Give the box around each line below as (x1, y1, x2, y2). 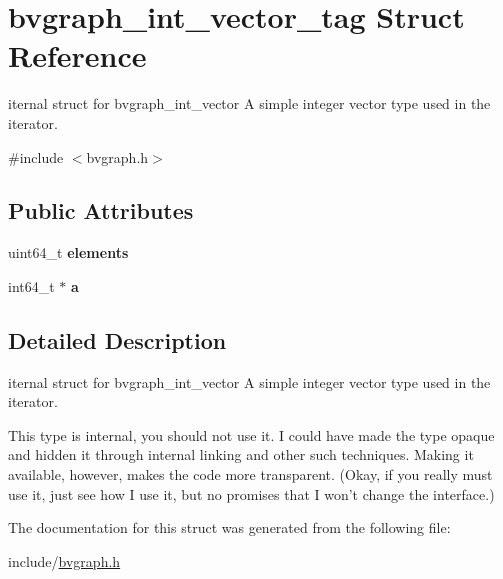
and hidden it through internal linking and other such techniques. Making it (8, 444, 474, 465)
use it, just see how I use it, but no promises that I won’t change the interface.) (8, 483, 495, 504)
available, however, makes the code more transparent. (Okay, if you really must (8, 464, 493, 485)
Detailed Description (8, 324, 227, 355)
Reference (8, 35, 147, 76)
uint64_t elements (8, 242, 129, 263)
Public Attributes (8, 195, 194, 226)
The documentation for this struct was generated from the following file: (8, 517, 451, 538)
